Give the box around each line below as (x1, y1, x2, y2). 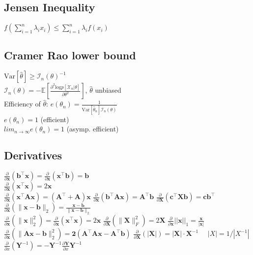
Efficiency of (4, 99, 41, 109)
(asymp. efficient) (66, 124, 119, 134)
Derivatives (4, 148, 62, 163)
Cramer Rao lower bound (4, 47, 136, 62)
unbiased (95, 85, 121, 95)
